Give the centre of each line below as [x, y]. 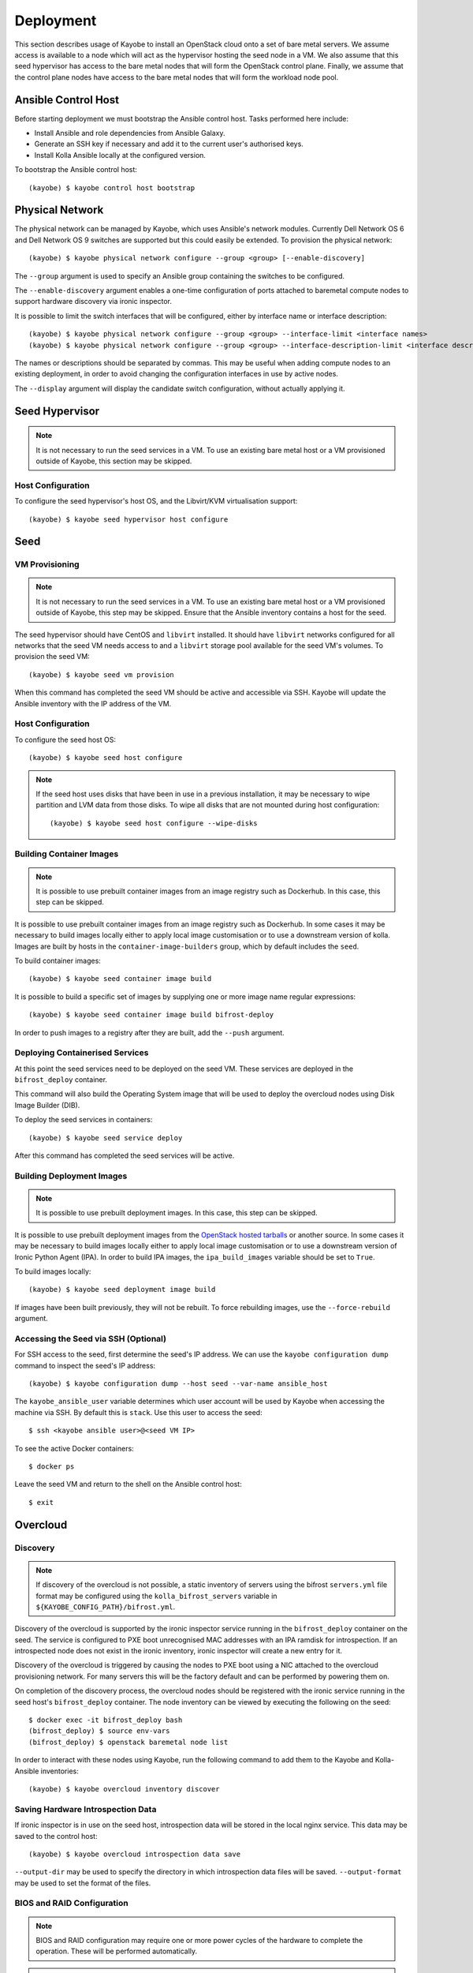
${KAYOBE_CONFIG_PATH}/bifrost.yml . [106, 1607]
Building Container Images [67, 854]
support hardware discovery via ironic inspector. [93, 301]
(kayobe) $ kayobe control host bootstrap [112, 188]
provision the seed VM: [52, 657]
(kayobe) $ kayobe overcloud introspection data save [134, 1854]
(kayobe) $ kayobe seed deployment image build [122, 1290]
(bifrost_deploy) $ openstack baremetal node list [128, 1742]
